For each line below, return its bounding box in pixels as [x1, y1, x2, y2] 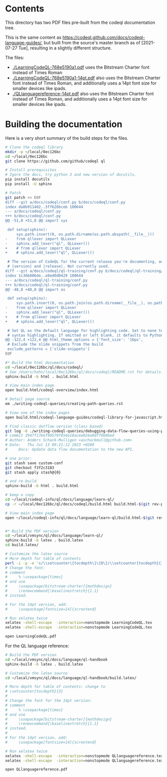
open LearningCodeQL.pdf [5, 634, 57, 639]
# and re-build [5, 479, 37, 484]
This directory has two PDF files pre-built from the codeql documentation [5, 19, 156, 25]
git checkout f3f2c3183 [5, 465, 55, 470]
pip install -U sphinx [5, 182, 52, 187]
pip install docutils [5, 177, 50, 182]
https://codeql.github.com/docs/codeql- [62, 34, 145, 40]
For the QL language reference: [5, 643, 70, 649]
